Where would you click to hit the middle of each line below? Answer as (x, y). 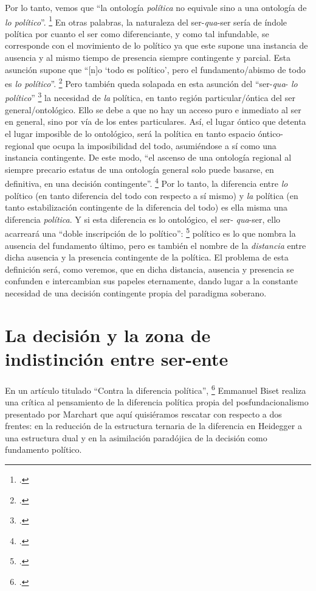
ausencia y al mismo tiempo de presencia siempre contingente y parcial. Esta (148, 58)
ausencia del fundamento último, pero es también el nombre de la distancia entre (156, 245)
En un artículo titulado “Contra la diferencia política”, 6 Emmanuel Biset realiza (156, 389)
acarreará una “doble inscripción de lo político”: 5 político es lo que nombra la (150, 232)
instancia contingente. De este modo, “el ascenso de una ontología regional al (148, 157)
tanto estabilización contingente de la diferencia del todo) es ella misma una (146, 207)
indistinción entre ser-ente (117, 358)
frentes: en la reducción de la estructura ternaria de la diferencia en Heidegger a (153, 426)
